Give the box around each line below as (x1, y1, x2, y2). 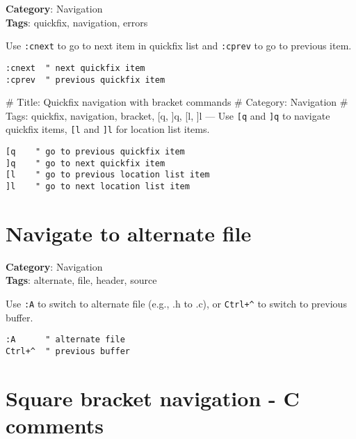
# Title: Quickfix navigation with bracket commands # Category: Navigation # (6, 95, 348, 109)
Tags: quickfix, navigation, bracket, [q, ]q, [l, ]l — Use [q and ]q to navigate (6, 108, 330, 122)
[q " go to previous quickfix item (6, 147, 185, 157)
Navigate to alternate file (6, 218, 252, 247)
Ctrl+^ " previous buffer (6, 346, 130, 356)
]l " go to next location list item (6, 182, 190, 192)
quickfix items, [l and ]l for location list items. (6, 122, 210, 136)
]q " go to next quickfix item (6, 158, 165, 168)
